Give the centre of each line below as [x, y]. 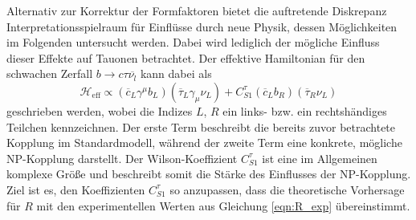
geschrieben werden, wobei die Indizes [100, 110]
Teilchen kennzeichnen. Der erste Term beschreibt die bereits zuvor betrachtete [201, 126]
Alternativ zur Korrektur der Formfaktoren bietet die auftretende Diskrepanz [197, 10]
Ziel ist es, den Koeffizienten [76, 189]
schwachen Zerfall [50, 73]
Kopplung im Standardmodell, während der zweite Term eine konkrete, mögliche [204, 143]
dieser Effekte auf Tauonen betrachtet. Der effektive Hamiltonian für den [186, 57]
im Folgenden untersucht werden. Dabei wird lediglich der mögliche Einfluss [193, 42]
